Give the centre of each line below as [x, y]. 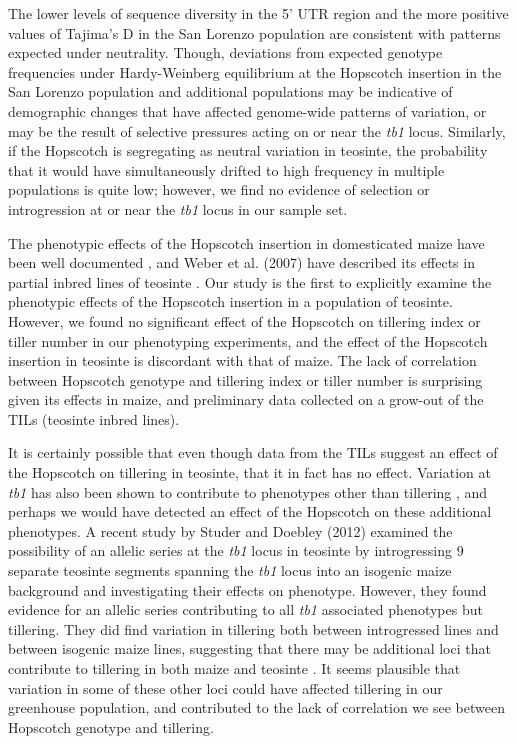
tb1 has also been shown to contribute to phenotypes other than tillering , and [248, 491]
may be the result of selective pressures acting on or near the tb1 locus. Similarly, [257, 130]
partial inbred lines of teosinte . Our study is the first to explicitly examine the [250, 281]
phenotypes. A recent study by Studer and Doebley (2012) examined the [230, 530]
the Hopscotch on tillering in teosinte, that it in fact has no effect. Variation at [249, 472]
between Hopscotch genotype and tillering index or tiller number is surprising [245, 379]
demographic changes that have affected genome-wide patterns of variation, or [247, 110]
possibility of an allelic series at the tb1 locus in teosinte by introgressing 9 [236, 550]
